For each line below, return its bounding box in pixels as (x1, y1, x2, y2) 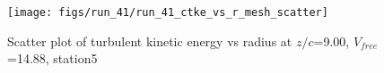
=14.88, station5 (7, 49, 98, 68)
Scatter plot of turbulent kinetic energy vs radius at (7, 31, 292, 50)
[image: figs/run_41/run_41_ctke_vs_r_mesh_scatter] (7, 6, 328, 19)
